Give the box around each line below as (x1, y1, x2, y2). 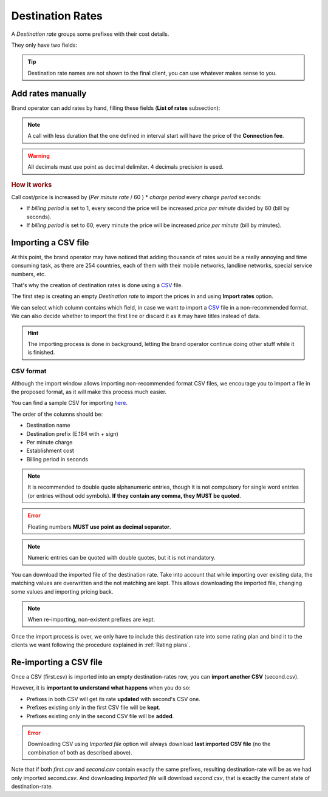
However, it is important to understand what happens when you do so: (11, 684, 191, 691)
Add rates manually (11, 88, 87, 98)
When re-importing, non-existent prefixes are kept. (27, 616, 155, 623)
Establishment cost (26, 447, 74, 455)
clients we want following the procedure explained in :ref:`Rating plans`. (11, 641, 191, 649)
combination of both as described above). (27, 748, 133, 756)
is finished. (27, 349, 55, 356)
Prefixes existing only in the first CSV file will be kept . (26, 704, 161, 711)
